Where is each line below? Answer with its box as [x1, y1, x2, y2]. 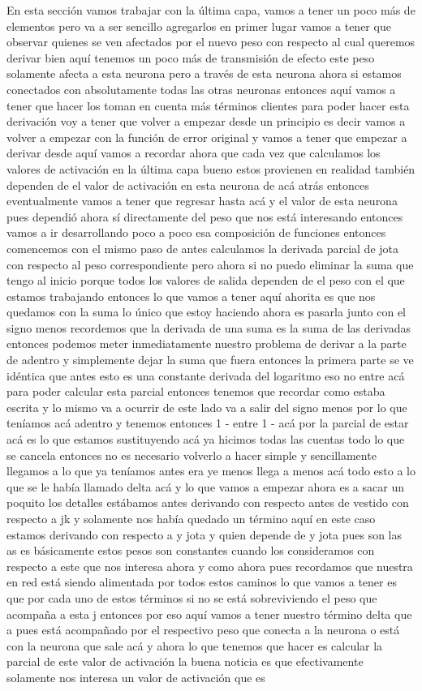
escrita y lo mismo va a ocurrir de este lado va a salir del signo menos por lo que [6, 398, 407, 415]
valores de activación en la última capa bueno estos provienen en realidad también [6, 160, 416, 177]
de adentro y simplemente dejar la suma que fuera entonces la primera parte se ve [6, 351, 414, 368]
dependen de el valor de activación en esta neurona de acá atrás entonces [6, 176, 369, 193]
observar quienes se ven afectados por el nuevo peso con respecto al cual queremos [6, 33, 416, 50]
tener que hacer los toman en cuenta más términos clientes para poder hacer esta [6, 97, 410, 114]
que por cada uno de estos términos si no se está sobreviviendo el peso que [6, 589, 377, 606]
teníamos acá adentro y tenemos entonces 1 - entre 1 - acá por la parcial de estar [6, 414, 409, 431]
